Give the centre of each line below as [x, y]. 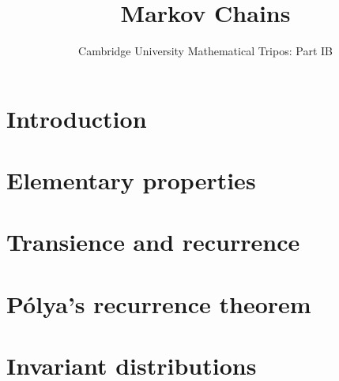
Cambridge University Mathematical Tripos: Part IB [205, 51]
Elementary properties [131, 180]
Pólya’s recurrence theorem [159, 303]
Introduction [77, 118]
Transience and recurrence [153, 242]
